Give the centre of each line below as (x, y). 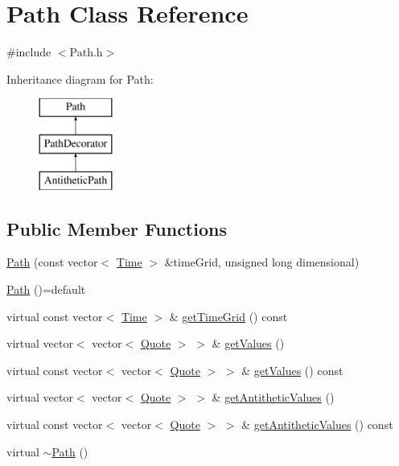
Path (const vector (52, 262)
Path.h (86, 52)
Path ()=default (46, 289)
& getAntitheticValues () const (317, 425)
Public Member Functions (117, 228)
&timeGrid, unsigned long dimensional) (262, 262)
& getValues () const (292, 370)
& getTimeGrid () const (228, 316)
